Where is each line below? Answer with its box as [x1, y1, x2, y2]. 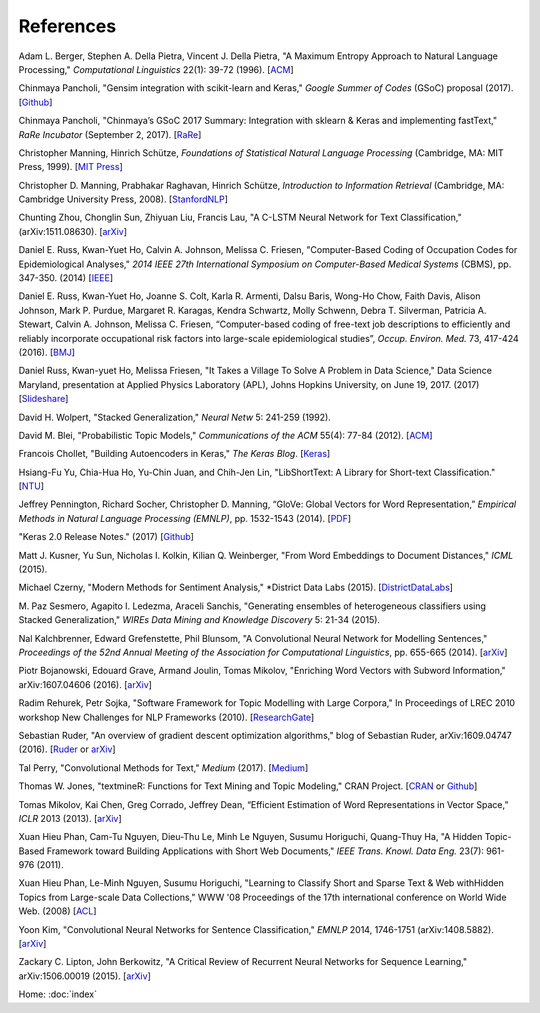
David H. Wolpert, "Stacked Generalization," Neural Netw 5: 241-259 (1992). [18, 411, 332, 423]
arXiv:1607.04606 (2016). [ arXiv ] [18, 678, 152, 690]
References [18, 15, 117, 37]
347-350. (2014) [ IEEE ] [18, 272, 114, 284]
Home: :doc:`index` [18, 988, 97, 1000]
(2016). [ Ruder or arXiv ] [18, 743, 116, 755]
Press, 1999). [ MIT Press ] [18, 161, 124, 173]
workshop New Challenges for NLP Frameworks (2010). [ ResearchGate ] [18, 711, 315, 723]
